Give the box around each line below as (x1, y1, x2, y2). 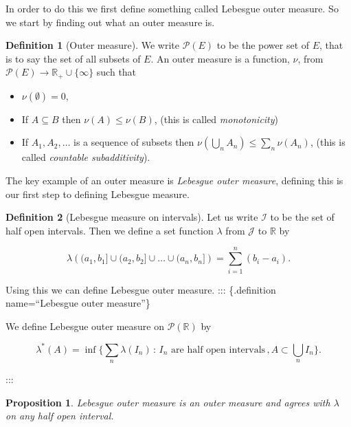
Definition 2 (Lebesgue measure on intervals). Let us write (5, 210, 258, 224)
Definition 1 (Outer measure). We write (5, 38, 179, 52)
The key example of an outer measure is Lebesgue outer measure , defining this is (5, 173, 343, 188)
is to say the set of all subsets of (5, 51, 141, 65)
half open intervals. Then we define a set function (5, 223, 214, 237)
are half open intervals (171, 344, 266, 355)
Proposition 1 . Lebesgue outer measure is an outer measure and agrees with (5, 395, 330, 409)
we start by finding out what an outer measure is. (5, 14, 215, 29)
